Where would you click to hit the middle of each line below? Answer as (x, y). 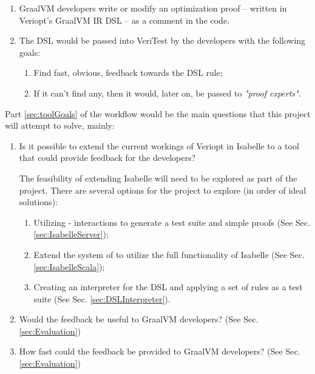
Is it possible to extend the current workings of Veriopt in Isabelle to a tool (159, 145)
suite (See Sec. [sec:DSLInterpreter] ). (102, 298)
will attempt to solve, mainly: (60, 125)
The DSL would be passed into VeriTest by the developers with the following (162, 40)
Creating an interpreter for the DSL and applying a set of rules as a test (168, 287)
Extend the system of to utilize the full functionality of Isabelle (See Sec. (169, 254)
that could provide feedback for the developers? (107, 158)
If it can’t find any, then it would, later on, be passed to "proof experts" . (167, 93)
